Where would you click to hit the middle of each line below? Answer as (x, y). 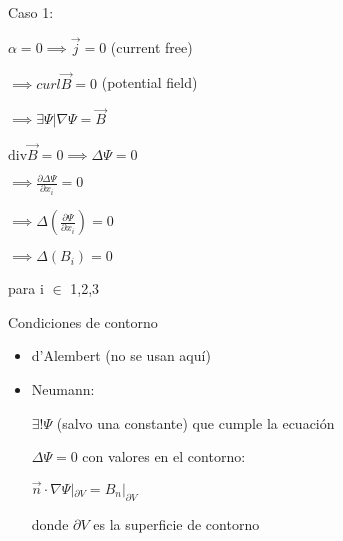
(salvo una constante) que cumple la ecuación (195, 422)
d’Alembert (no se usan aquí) (121, 355)
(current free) (151, 46)
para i (26, 288)
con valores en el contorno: (164, 456)
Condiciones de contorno (83, 321)
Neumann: (63, 388)
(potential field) (149, 82)
